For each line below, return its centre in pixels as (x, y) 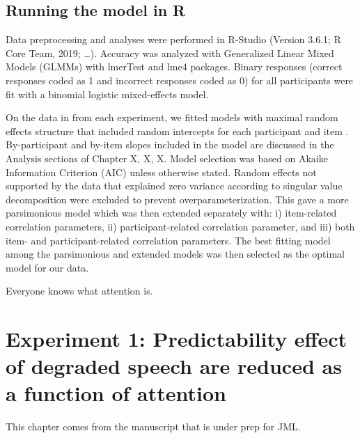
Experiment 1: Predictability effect (176, 339)
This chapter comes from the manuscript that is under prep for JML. (153, 427)
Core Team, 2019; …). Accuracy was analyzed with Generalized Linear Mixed (170, 53)
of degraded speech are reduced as (174, 366)
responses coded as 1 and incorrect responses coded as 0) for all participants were (180, 80)
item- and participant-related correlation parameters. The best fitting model (168, 240)
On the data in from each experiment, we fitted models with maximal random (172, 117)
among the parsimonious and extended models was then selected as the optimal (175, 254)
